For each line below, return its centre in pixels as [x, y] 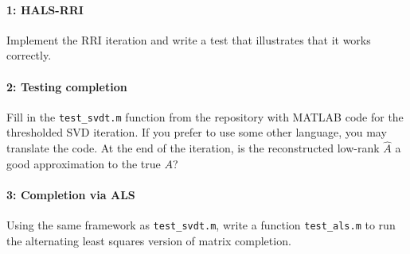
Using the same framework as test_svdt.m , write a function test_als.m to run [201, 225]
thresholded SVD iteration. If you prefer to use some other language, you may [197, 132]
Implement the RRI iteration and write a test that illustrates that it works [189, 39]
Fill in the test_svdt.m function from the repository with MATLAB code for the [205, 116]
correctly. [29, 55]
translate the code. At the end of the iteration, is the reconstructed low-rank [193, 148]
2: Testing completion [67, 86]
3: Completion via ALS [71, 195]
